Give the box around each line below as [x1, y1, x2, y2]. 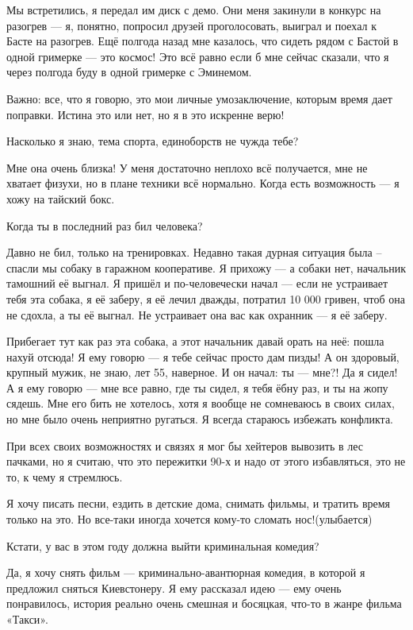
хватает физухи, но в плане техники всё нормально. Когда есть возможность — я [6, 175, 400, 191]
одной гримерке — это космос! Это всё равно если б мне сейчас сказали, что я [6, 48, 389, 64]
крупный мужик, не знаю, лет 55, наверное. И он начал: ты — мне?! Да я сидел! [6, 364, 398, 381]
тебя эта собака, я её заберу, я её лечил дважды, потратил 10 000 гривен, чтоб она [6, 290, 406, 307]
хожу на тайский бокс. [6, 190, 115, 207]
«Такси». [6, 611, 48, 627]
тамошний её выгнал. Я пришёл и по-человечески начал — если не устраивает [6, 275, 388, 292]
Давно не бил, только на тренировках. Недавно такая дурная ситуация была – [6, 244, 382, 261]
